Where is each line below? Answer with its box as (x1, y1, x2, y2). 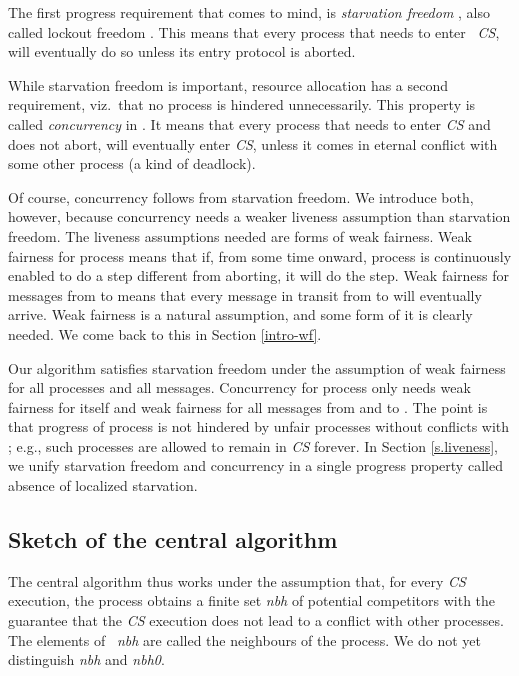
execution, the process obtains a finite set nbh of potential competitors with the (8, 590, 496, 611)
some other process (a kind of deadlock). (8, 153, 256, 174)
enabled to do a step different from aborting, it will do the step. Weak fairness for (8, 265, 510, 286)
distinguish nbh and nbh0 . (8, 649, 165, 670)
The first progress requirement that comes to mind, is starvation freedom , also (8, 2, 491, 22)
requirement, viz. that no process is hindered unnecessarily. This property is (8, 94, 476, 115)
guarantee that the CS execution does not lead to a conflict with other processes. (8, 610, 504, 631)
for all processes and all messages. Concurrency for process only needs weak (8, 377, 471, 398)
